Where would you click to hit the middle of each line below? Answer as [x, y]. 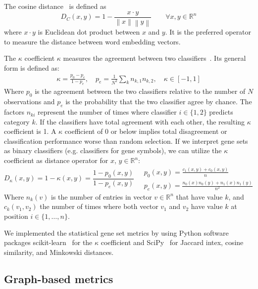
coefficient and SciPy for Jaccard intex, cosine [172, 242]
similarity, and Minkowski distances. [59, 252]
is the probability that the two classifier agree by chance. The [159, 102]
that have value [199, 196]
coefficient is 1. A [30, 131]
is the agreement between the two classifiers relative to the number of [140, 91]
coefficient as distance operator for [56, 160]
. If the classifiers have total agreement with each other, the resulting [140, 121]
